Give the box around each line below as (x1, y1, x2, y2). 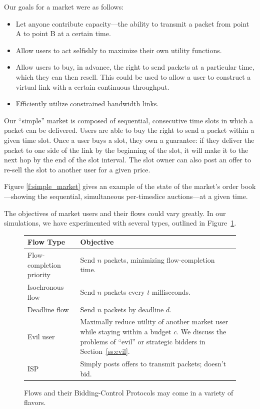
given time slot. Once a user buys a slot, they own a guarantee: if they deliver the (4, 134, 254, 145)
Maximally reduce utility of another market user (80, 316, 228, 327)
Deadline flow (27, 304, 69, 314)
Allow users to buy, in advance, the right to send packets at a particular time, (15, 62, 254, 72)
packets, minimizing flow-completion (103, 254, 215, 265)
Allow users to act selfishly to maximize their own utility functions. (15, 45, 222, 55)
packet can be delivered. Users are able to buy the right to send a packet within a (4, 125, 254, 135)
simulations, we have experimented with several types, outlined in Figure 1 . (4, 218, 236, 228)
